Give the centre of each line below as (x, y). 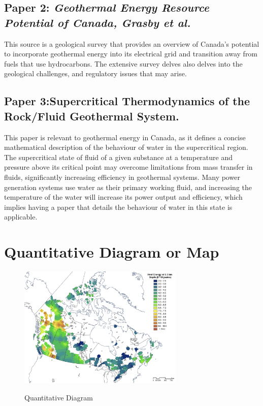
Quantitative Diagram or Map (112, 252)
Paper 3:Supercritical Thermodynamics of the (127, 101)
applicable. (21, 217)
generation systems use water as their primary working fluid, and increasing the (128, 187)
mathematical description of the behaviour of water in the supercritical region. (126, 147)
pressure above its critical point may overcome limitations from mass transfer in (128, 167)
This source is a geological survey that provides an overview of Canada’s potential (132, 43)
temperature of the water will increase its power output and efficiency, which (123, 197)
